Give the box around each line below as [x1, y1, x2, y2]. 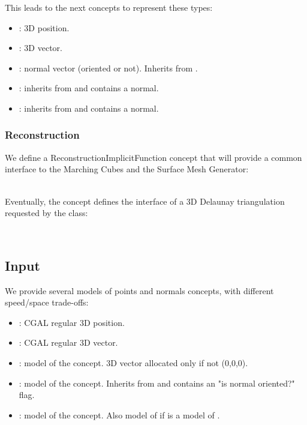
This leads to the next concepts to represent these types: [5, 1, 213, 13]
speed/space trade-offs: [5, 296, 89, 309]
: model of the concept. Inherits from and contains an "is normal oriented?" [19, 376, 295, 389]
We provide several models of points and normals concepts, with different [5, 284, 274, 297]
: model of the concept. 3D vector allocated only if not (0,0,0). [19, 356, 248, 369]
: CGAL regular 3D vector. [19, 336, 118, 349]
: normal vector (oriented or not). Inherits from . [19, 61, 198, 74]
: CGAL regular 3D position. [19, 316, 125, 328]
